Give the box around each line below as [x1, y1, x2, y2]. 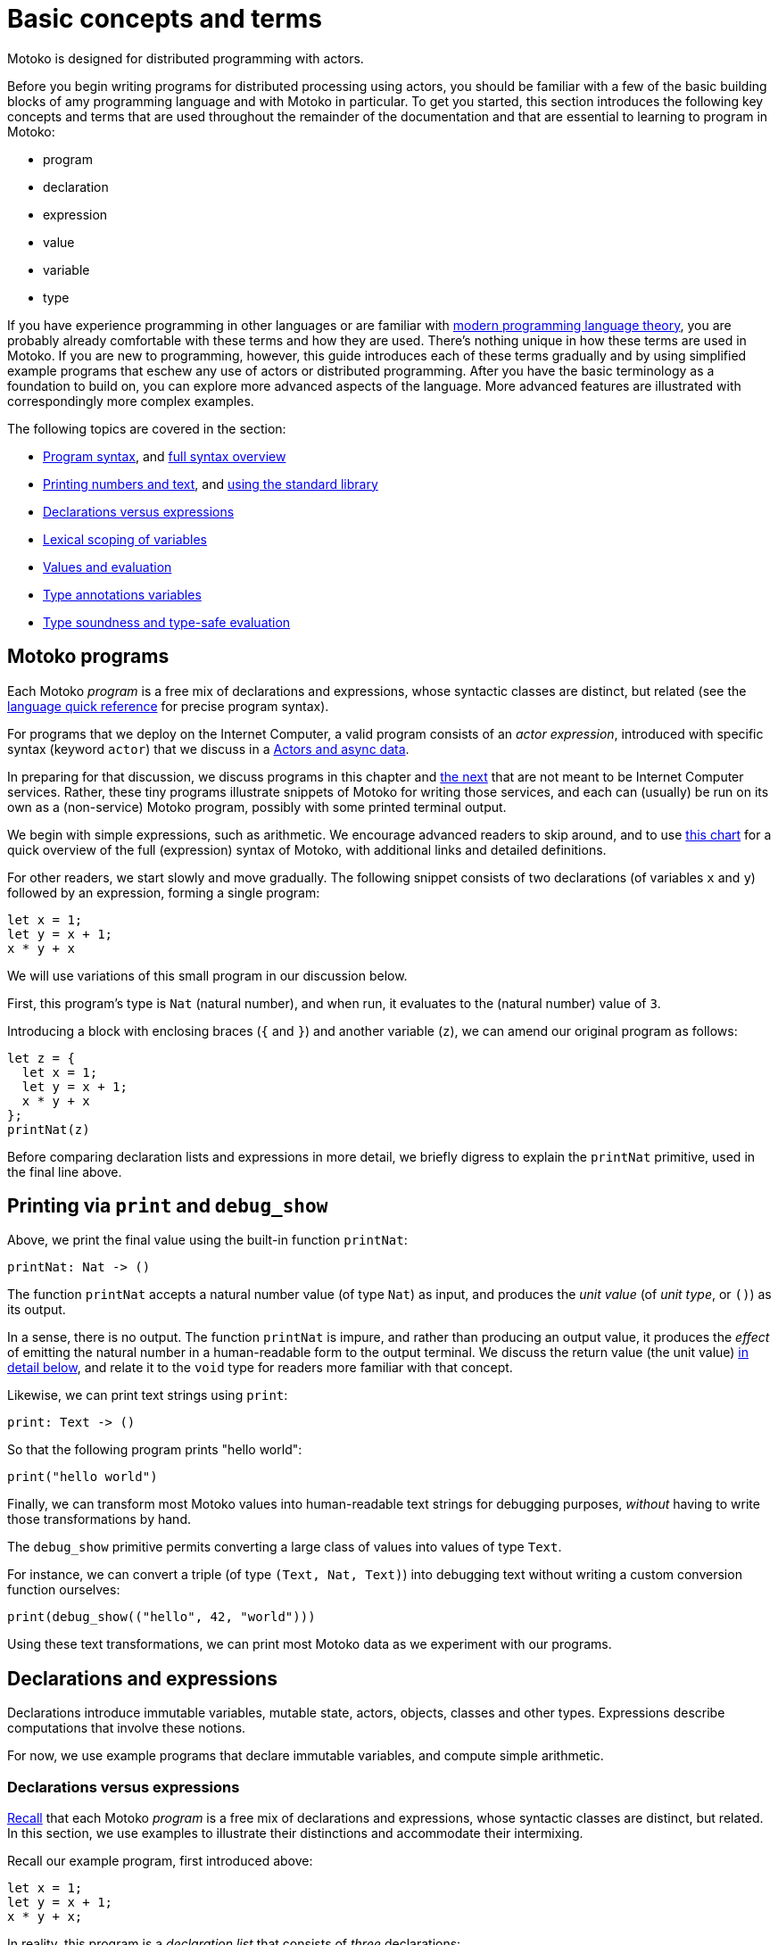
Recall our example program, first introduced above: [7, 1853, 313, 1869]
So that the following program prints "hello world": [7, 1442, 302, 1458]
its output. [7, 1302, 66, 1318]
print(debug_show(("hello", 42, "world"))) [7, 1610, 316, 1625]
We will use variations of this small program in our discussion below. [7, 967, 408, 983]
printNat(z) [7, 1121, 90, 1137]
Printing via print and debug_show [7, 1195, 328, 1218]
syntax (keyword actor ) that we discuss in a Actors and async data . [7, 741, 410, 757]
